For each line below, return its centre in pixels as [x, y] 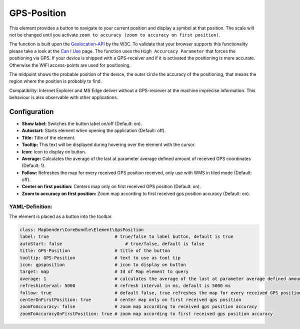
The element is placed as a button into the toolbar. [61, 216]
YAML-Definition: [31, 206]
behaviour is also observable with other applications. [64, 97]
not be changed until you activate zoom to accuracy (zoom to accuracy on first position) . [115, 34]
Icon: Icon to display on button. [54, 151]
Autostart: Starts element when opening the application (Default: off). [94, 130]
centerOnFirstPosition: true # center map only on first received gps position [130, 299]
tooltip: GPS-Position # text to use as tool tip [100, 258]
